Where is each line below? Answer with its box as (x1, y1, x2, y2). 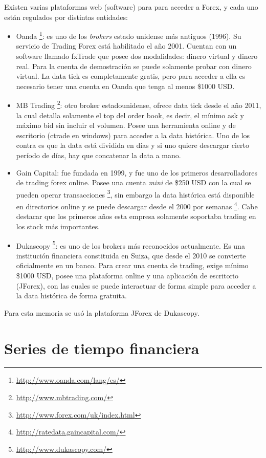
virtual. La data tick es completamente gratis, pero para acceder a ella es (16, 71, 246, 81)
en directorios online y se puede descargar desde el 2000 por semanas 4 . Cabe (16, 200, 258, 211)
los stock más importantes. (16, 221, 100, 231)
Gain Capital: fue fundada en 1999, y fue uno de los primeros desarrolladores (16, 167, 257, 178)
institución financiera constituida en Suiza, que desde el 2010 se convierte (16, 250, 246, 260)
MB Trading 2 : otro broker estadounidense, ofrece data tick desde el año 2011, (16, 98, 261, 111)
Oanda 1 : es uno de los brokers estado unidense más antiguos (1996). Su (16, 29, 241, 41)
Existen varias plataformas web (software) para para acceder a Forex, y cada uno (4, 2, 258, 12)
